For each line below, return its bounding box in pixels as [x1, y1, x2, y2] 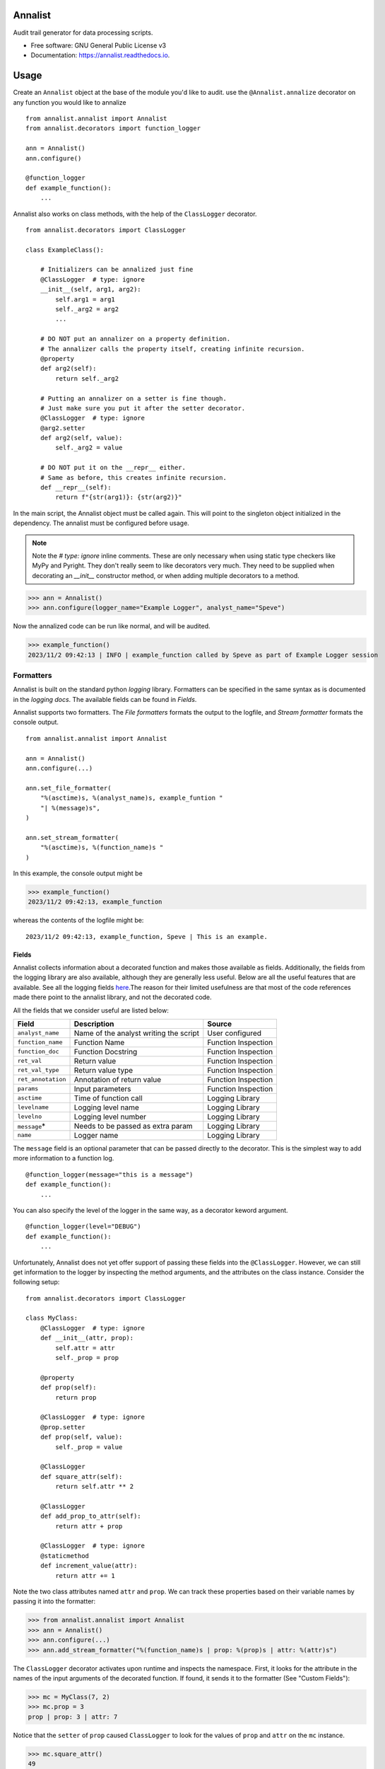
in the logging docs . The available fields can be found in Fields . [13, 695, 197, 703]
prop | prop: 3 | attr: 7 [28, 1712, 118, 1721]
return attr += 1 [55, 1572, 116, 1579]
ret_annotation [17, 1076, 66, 1083]
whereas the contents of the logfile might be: [13, 916, 144, 925]
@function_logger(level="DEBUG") [25, 1223, 141, 1231]
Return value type [73, 1065, 134, 1075]
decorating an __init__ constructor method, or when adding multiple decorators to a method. [32, 571, 300, 580]
